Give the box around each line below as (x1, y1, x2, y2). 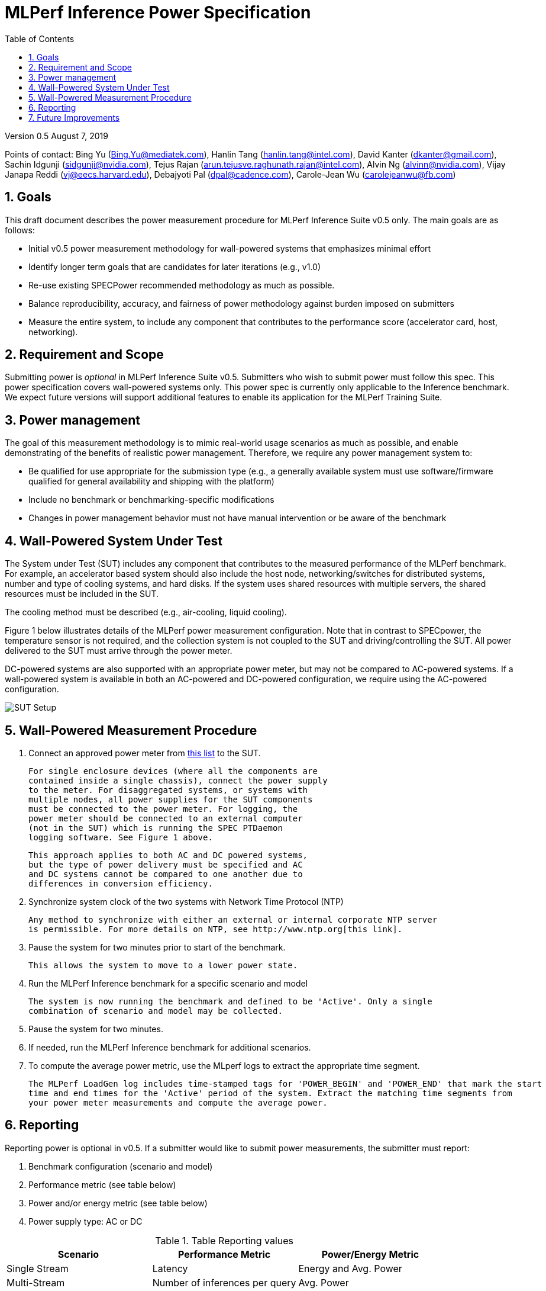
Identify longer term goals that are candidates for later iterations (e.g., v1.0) (28, 261, 321, 272)
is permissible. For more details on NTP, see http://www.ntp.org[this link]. (28, 924, 403, 934)
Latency (152, 1262, 188, 1274)
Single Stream (7, 1262, 69, 1274)
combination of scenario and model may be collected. (28, 1006, 283, 1016)
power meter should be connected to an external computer (28, 813, 303, 823)
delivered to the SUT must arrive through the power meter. (5, 645, 232, 656)
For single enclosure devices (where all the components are (28, 766, 318, 776)
